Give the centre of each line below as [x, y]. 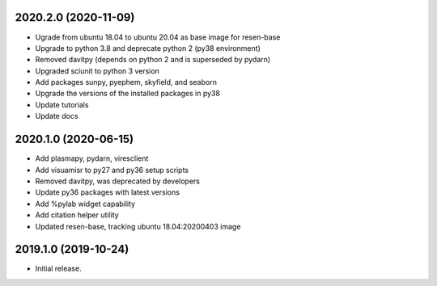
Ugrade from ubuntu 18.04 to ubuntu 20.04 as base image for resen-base [158, 37]
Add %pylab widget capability [85, 204]
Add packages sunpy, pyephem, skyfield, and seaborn [126, 82]
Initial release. [58, 269]
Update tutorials [62, 104]
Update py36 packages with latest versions [107, 192]
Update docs [57, 116]
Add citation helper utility [77, 215]
